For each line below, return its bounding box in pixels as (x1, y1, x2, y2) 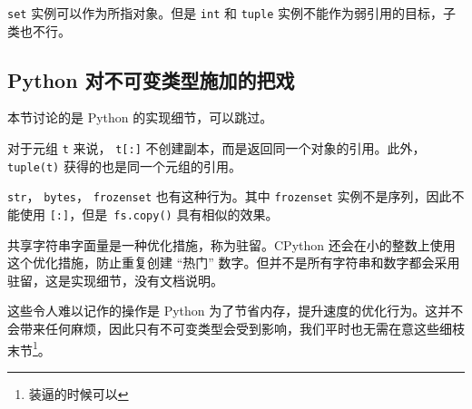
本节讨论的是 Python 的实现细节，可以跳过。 (7, 108, 273, 127)
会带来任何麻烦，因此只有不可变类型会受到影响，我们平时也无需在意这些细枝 (7, 319, 465, 338)
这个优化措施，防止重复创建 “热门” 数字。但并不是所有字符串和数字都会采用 (7, 253, 460, 272)
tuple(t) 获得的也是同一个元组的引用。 (7, 156, 241, 175)
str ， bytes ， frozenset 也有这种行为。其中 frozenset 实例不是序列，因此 (7, 187, 452, 206)
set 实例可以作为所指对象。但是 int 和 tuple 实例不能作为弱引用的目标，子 (7, 4, 457, 22)
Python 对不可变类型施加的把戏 (7, 65, 295, 93)
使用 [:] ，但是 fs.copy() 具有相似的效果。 (19, 205, 279, 224)
